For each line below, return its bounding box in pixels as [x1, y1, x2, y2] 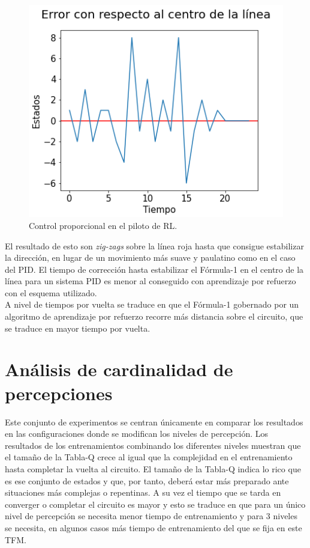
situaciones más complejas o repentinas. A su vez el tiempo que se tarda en [5, 486, 281, 499]
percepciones [5, 380, 113, 405]
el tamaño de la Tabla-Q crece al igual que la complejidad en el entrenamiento [5, 451, 293, 463]
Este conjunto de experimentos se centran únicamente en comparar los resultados [5, 415, 303, 428]
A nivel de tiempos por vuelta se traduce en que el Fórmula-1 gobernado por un [5, 298, 299, 311]
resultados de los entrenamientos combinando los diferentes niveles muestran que [5, 439, 301, 451]
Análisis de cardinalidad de [5, 357, 233, 382]
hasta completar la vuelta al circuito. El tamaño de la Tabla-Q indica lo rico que [5, 462, 301, 475]
